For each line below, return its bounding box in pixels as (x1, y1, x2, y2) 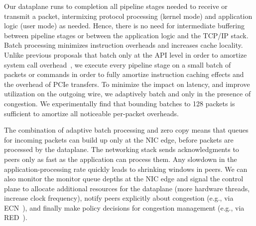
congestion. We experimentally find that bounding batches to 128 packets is (4, 98, 235, 108)
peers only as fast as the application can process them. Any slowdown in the (4, 153, 237, 164)
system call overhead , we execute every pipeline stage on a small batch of (4, 59, 231, 70)
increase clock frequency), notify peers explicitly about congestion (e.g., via (4, 193, 234, 203)
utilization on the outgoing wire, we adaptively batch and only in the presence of (4, 88, 251, 99)
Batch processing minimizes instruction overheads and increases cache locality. (4, 40, 243, 50)
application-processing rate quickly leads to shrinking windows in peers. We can (4, 163, 248, 174)
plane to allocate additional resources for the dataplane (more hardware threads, (4, 183, 250, 193)
